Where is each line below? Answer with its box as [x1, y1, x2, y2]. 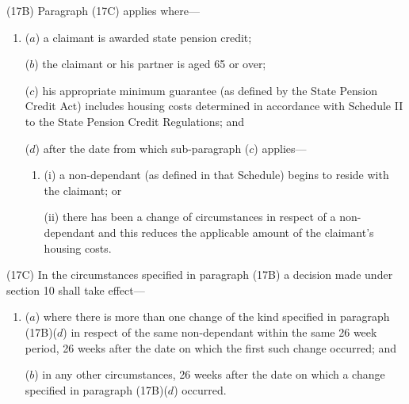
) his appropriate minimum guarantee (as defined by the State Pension [34, 82, 377, 98]
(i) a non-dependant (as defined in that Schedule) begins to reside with [44, 166, 389, 183]
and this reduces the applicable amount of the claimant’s [98, 223, 374, 240]
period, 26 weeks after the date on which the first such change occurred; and [25, 339, 397, 356]
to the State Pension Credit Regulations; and [25, 112, 245, 129]
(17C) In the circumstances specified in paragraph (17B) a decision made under [6, 266, 393, 283]
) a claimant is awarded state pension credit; [35, 29, 252, 45]
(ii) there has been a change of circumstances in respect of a [44, 208, 336, 225]
